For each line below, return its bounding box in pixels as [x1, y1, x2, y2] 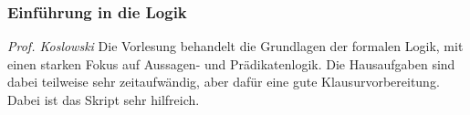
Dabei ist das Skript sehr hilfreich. [7, 90, 200, 109]
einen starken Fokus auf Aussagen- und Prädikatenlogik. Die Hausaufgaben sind [7, 54, 455, 73]
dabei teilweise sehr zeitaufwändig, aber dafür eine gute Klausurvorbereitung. [7, 72, 440, 91]
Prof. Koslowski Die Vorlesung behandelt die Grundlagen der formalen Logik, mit [7, 37, 464, 56]
